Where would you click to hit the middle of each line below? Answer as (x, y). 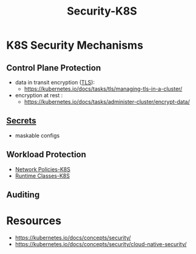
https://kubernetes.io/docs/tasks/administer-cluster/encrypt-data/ (107, 102)
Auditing (23, 195)
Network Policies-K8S (43, 169)
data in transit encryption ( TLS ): (55, 82)
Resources (34, 221)
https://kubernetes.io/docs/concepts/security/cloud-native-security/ (101, 244)
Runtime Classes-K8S (42, 176)
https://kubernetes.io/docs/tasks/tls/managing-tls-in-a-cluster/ (103, 89)
